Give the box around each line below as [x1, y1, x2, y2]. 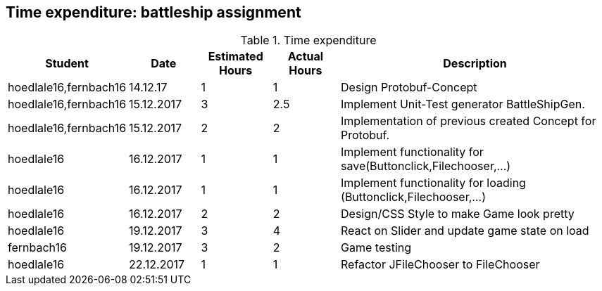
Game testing [341, 240, 412, 255]
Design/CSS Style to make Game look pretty [341, 207, 575, 221]
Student [45, 56, 89, 71]
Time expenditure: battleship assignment [6, 4, 301, 21]
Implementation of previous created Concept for [341, 114, 596, 129]
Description [443, 56, 507, 71]
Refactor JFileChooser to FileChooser [341, 257, 540, 272]
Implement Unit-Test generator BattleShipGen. [341, 97, 585, 112]
